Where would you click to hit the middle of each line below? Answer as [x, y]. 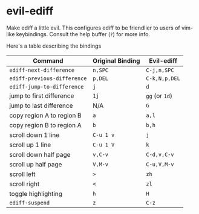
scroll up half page [36, 164]
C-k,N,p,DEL [163, 78]
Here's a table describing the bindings [54, 46]
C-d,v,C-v [160, 154]
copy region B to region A [45, 125]
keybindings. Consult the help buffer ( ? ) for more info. [83, 34]
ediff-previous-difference [48, 78]
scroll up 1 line [30, 145]
